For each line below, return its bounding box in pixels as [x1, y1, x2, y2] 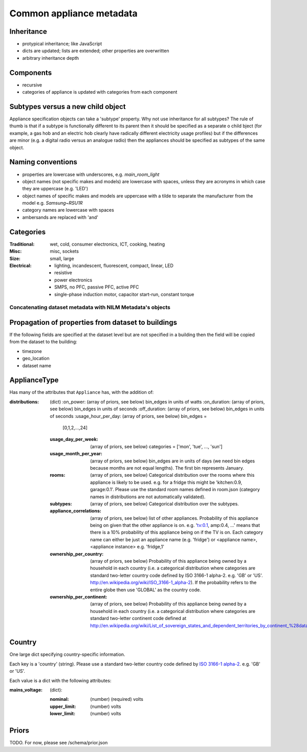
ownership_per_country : [50, 550, 104, 557]
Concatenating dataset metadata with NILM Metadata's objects [9, 304, 171, 311]
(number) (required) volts [90, 696, 143, 702]
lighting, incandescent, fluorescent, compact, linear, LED [54, 262, 174, 269]
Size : [9, 255, 20, 261]
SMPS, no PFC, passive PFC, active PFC [54, 284, 139, 290]
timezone [22, 348, 42, 354]
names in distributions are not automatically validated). [90, 494, 206, 500]
